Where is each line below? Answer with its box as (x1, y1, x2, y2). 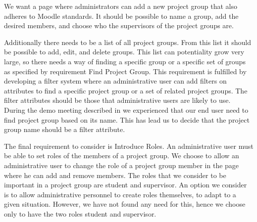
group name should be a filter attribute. (4, 124, 125, 134)
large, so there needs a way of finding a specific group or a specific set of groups (4, 56, 246, 66)
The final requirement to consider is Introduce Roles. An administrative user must (4, 140, 254, 151)
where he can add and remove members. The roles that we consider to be (4, 170, 226, 180)
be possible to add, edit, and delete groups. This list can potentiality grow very (4, 46, 245, 57)
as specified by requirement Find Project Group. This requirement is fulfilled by (4, 66, 247, 76)
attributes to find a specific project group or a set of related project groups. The (4, 85, 248, 95)
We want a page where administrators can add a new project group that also (4, 1, 237, 11)
